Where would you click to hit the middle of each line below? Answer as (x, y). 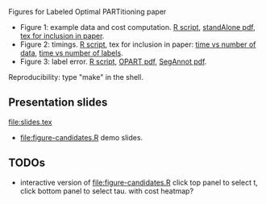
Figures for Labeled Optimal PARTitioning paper (87, 12)
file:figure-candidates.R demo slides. (81, 137)
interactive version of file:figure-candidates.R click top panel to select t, (139, 182)
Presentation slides (58, 103)
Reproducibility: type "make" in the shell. (76, 77)
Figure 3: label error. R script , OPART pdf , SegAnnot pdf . (113, 61)
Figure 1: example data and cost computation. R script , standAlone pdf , (137, 27)
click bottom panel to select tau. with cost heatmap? (107, 191)
